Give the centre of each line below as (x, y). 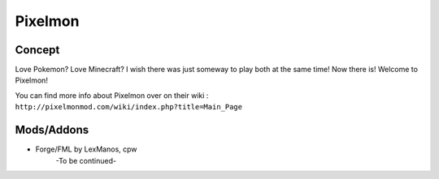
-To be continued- (86, 160)
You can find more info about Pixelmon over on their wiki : (112, 95)
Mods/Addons (52, 130)
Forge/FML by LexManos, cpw (86, 149)
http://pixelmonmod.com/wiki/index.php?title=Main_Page (129, 107)
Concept (37, 50)
